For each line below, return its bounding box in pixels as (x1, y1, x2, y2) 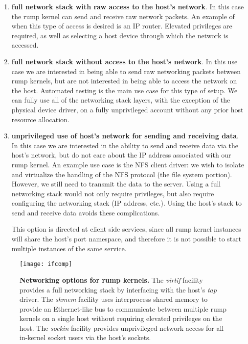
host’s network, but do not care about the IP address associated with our (11, 150, 231, 160)
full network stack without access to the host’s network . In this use (11, 56, 238, 66)
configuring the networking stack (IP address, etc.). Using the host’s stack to (11, 198, 242, 208)
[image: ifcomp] (20, 261, 72, 268)
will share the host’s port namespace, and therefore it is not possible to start (11, 234, 242, 244)
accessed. (11, 40, 39, 50)
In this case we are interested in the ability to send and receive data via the (11, 140, 238, 150)
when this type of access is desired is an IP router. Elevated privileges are (11, 21, 232, 31)
